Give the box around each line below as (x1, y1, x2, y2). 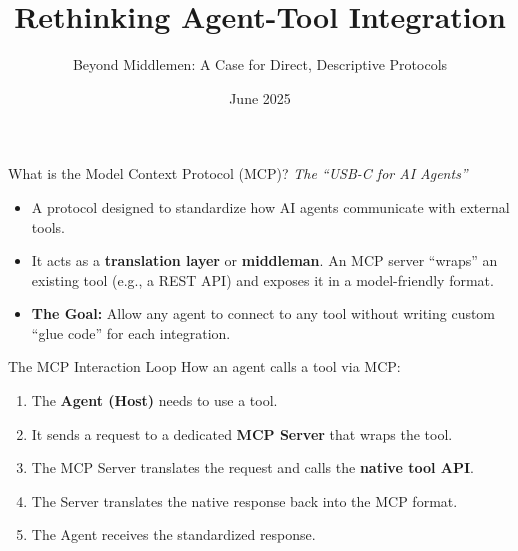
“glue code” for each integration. (31, 322, 231, 343)
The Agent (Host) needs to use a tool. (31, 390, 278, 411)
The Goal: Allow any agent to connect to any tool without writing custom (31, 303, 496, 324)
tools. (31, 216, 65, 237)
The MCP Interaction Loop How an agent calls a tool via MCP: (8, 356, 401, 377)
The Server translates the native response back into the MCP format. (31, 490, 458, 511)
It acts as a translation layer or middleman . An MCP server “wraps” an (31, 250, 498, 271)
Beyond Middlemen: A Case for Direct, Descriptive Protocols (72, 54, 448, 75)
